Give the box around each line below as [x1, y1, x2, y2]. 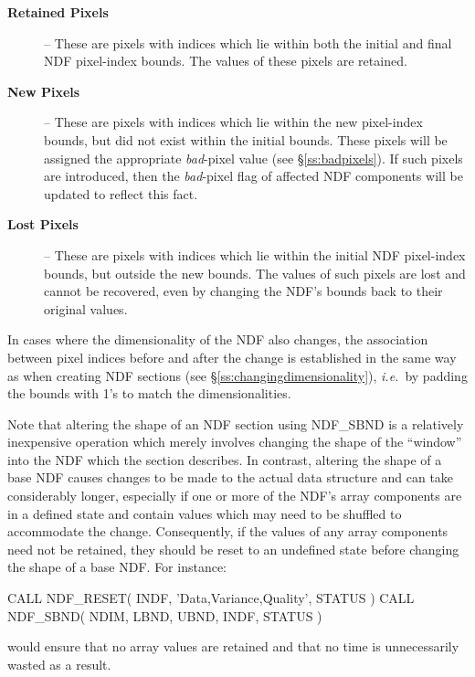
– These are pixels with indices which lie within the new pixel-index [44, 112, 423, 132]
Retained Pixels [7, 3, 109, 21]
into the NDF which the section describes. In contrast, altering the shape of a [7, 450, 442, 469]
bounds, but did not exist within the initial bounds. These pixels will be [44, 130, 448, 149]
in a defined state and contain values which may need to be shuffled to [7, 503, 402, 523]
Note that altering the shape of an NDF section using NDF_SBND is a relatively [7, 414, 464, 433]
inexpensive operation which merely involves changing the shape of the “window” [7, 432, 462, 451]
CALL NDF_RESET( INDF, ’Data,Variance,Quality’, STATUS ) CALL [7, 588, 415, 608]
